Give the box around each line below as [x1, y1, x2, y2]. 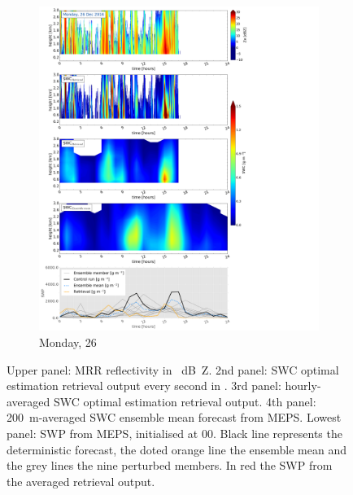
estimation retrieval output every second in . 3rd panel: [7, 377, 281, 394]
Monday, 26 [39, 334, 97, 351]
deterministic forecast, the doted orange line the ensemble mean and [7, 440, 346, 458]
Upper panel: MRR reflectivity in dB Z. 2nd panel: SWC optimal [7, 361, 339, 378]
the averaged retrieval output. [7, 472, 155, 489]
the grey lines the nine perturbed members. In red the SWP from [7, 457, 333, 474]
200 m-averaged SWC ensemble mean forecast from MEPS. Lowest [7, 409, 342, 426]
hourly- [285, 377, 321, 394]
